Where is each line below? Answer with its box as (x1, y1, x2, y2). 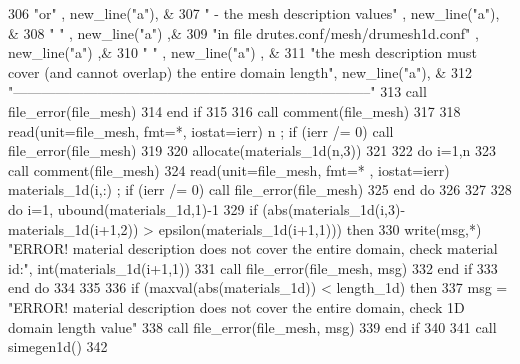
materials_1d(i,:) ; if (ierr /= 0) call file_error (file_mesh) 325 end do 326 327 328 (8, 179, 512, 200)
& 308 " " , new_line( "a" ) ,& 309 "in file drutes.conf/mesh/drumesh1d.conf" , (8, 22, 479, 43)
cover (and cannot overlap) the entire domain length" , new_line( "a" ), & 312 (8, 61, 472, 82)
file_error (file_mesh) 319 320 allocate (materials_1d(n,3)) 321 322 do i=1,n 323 (8, 140, 497, 161)
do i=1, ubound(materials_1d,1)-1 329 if (8, 198, 258, 219)
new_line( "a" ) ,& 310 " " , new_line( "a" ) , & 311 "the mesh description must (8, 42, 478, 63)
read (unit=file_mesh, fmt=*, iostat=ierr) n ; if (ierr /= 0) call (8, 120, 394, 141)
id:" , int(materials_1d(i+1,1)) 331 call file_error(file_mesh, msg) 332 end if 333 (8, 257, 498, 278)
